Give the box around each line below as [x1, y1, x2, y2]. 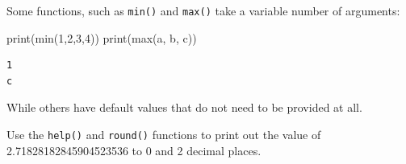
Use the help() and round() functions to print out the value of [6, 126, 321, 143]
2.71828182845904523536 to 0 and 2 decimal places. [6, 141, 262, 158]
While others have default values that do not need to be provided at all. [6, 99, 362, 116]
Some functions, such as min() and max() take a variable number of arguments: [6, 2, 400, 18]
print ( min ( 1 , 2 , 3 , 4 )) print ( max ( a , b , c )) [6, 29, 197, 46]
